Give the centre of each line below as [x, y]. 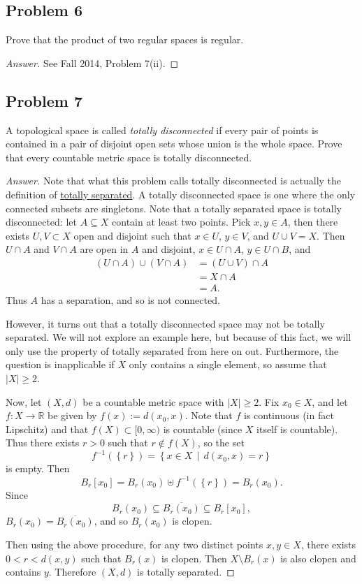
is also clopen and [318, 558]
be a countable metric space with [153, 401]
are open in [104, 249]
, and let [330, 401]
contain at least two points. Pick [181, 222]
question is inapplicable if [60, 364]
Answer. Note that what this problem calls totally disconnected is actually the [174, 181]
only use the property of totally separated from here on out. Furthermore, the [172, 350]
